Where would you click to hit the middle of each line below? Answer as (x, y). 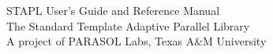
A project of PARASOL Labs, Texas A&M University (136, 41)
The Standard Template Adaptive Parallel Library (128, 25)
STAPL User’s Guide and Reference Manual (113, 10)
